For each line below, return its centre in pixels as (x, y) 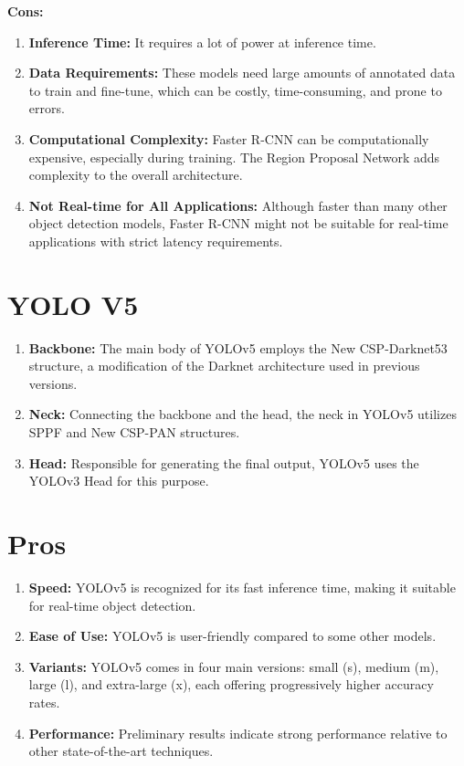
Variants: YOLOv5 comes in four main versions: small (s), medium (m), (234, 666)
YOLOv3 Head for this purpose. (119, 481)
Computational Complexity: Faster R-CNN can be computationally (229, 138)
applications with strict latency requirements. (156, 241)
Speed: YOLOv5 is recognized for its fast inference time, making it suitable (242, 587)
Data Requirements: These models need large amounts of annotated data (242, 73)
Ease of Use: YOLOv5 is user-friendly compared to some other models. (232, 636)
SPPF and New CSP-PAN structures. (134, 432)
